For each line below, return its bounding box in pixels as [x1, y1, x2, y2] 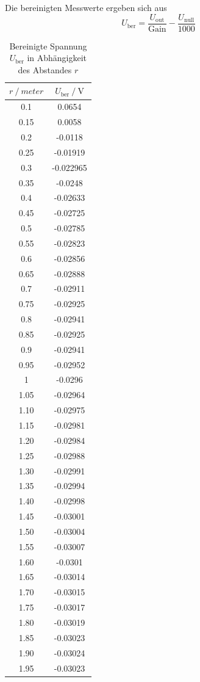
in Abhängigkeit [27, 51, 87, 64]
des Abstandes [18, 63, 72, 76]
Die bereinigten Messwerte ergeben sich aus [5, 1, 167, 13]
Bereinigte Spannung [9, 39, 87, 52]
